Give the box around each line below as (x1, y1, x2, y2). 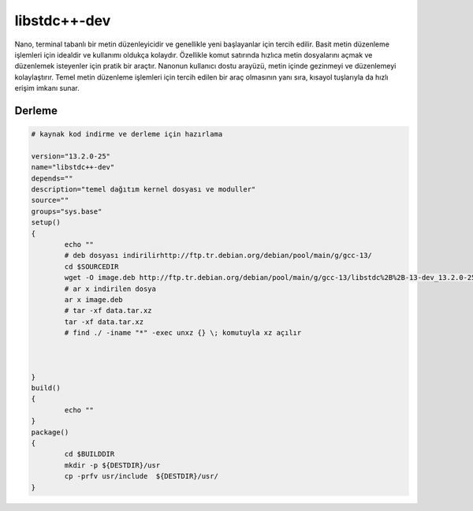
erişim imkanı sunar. (14, 84, 80, 93)
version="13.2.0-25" (31, 151, 110, 161)
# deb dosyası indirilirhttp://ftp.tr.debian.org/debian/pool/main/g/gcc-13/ (64, 251, 372, 260)
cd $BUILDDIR (64, 449, 115, 459)
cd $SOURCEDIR (64, 262, 119, 271)
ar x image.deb (64, 295, 124, 304)
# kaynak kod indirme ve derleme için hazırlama (31, 130, 223, 139)
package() (31, 427, 69, 437)
